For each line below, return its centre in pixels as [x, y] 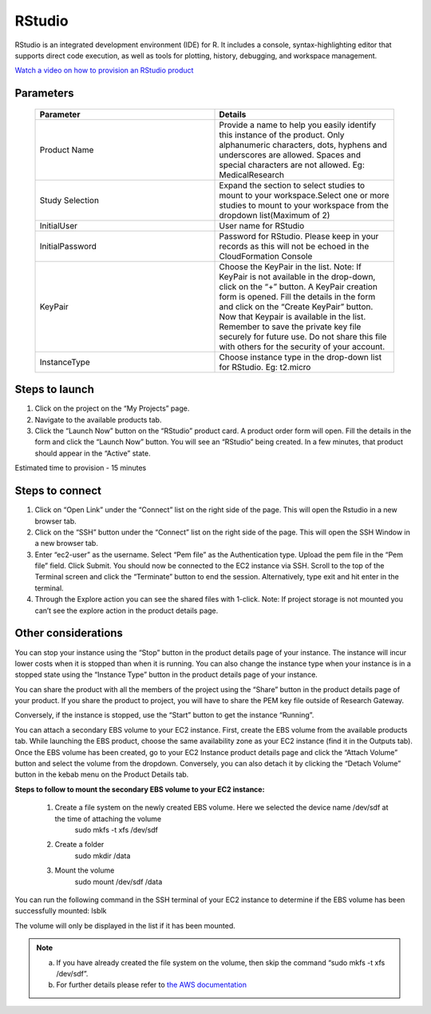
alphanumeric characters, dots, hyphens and [303, 145]
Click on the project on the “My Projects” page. [112, 408]
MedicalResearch [252, 174]
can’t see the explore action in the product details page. [127, 610]
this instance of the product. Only [282, 134]
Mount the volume [85, 870]
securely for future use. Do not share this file [303, 336]
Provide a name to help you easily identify [298, 125]
